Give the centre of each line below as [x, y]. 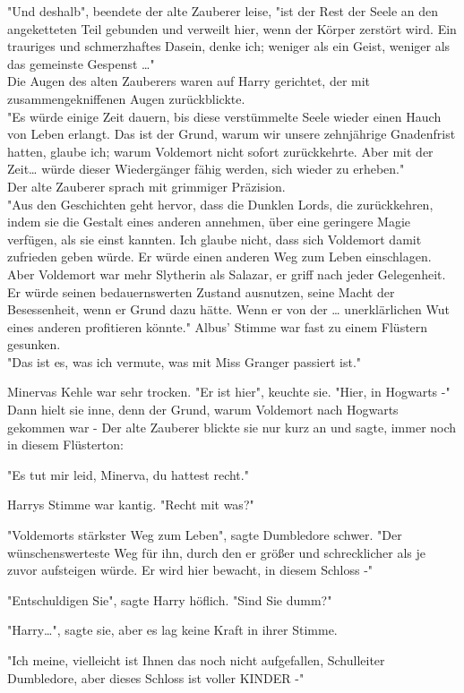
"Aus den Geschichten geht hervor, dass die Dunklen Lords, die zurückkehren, [220, 204]
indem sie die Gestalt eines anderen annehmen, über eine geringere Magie [209, 222]
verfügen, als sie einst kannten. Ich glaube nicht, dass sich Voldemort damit [215, 239]
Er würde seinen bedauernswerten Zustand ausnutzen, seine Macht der [201, 291]
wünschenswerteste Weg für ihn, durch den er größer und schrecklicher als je [216, 552]
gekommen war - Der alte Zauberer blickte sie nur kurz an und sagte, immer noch [232, 427]
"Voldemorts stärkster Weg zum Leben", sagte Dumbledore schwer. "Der [205, 535]
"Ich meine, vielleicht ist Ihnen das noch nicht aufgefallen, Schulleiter [196, 660]
